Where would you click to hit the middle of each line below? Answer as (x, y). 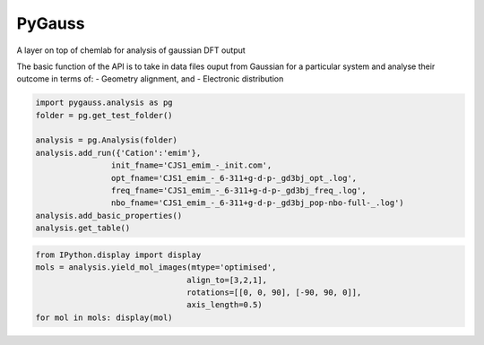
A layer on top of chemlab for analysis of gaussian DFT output (131, 50)
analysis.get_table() (83, 228)
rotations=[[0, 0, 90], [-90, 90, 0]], (274, 292)
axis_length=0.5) (225, 305)
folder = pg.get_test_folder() (104, 115)
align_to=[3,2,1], (227, 280)
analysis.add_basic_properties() (109, 216)
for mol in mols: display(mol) (104, 317)
